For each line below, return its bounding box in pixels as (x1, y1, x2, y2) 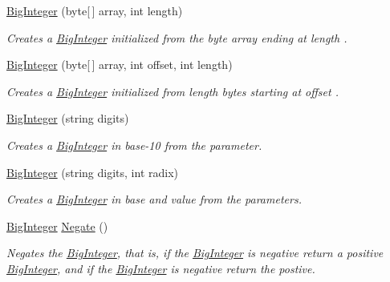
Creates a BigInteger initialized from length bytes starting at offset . (6, 83, 339, 99)
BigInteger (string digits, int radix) (6, 163, 178, 180)
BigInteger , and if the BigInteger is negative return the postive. (6, 260, 315, 276)
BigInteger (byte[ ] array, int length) (6, 2, 183, 18)
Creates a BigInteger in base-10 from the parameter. (6, 136, 262, 153)
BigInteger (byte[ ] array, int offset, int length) (6, 56, 233, 73)
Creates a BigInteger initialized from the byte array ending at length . (6, 29, 347, 46)
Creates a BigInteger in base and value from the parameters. (6, 191, 302, 207)
